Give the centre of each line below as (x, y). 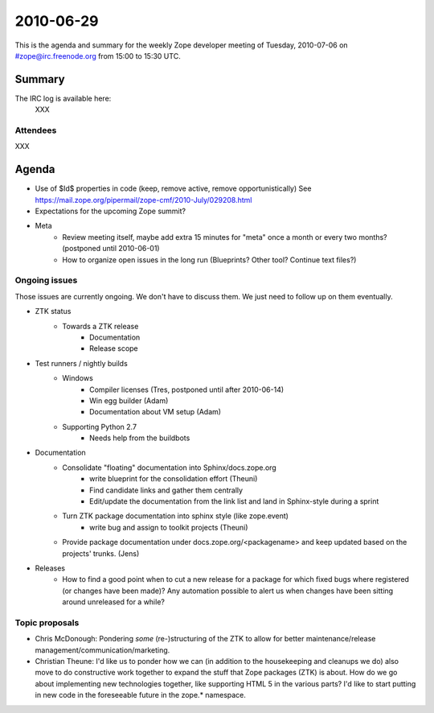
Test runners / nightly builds (81, 363)
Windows (78, 378)
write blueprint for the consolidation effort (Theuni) (174, 479)
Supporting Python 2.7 (99, 427)
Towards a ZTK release (100, 326)
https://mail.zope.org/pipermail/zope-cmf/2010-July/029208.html (143, 200)
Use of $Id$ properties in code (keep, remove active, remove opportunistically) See (173, 188)
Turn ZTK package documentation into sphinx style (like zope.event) (176, 516)
